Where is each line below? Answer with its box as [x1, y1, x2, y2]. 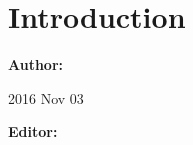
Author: [8, 54, 64, 75]
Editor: [8, 121, 58, 142]
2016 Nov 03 [8, 87, 84, 108]
